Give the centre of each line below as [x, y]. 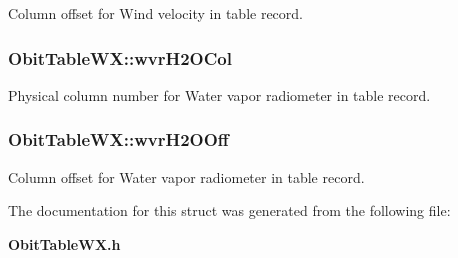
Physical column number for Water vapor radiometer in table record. [219, 94]
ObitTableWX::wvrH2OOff [118, 139]
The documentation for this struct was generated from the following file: [229, 210]
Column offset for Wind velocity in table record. [155, 13]
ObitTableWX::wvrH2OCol [120, 57]
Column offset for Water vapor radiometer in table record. [186, 176]
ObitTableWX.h [64, 243]
